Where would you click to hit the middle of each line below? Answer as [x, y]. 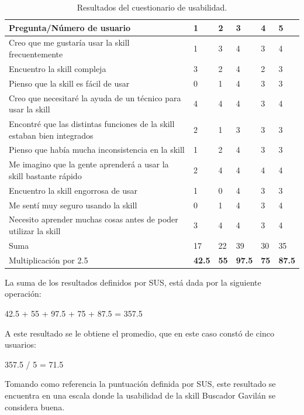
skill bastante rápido [45, 175]
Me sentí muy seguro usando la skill [73, 205]
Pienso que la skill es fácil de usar [69, 83]
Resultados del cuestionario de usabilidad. [152, 7]
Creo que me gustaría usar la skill [69, 42]
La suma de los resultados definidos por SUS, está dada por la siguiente [133, 282]
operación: [23, 294]
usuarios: [20, 344]
